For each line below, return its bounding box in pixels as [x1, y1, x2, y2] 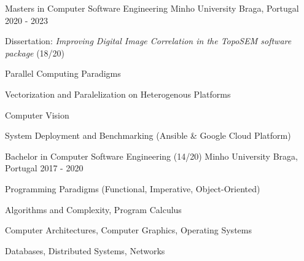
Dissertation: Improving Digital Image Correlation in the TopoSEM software [5, 34, 292, 47]
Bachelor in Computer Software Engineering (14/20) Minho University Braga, [5, 149, 298, 162]
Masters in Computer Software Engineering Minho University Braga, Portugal [5, 2, 299, 14]
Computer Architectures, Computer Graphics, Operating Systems [5, 224, 252, 236]
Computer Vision [5, 108, 69, 121]
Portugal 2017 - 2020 [5, 162, 84, 174]
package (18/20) [5, 46, 65, 59]
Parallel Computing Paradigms [5, 67, 121, 80]
